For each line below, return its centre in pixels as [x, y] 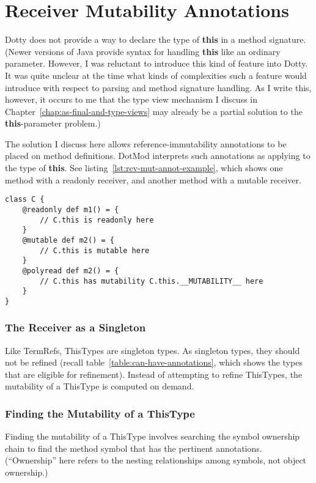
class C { [25, 200]
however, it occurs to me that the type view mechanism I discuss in [131, 99]
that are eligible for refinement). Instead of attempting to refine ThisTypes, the [154, 374]
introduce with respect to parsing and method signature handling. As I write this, [158, 87]
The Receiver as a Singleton [75, 327]
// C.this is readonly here [97, 220]
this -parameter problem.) [53, 123]
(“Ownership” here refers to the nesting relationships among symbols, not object [156, 460]
